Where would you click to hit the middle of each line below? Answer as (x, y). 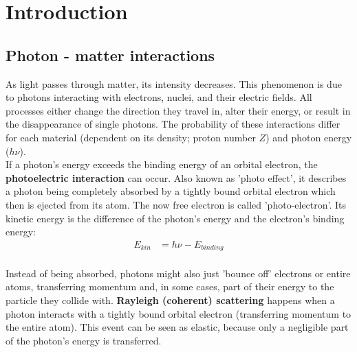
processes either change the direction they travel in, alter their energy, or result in (178, 110)
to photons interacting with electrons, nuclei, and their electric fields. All (159, 97)
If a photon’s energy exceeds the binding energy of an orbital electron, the (162, 164)
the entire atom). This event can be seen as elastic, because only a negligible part (177, 327)
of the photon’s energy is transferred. (84, 340)
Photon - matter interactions (110, 55)
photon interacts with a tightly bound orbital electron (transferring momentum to (178, 313)
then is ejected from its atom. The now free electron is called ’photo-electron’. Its (176, 204)
